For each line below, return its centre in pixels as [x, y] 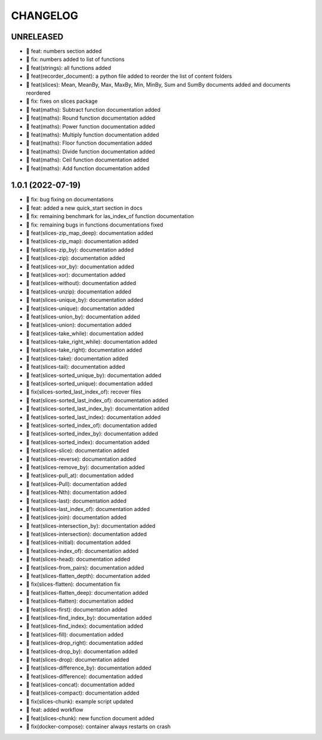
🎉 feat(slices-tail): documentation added [75, 367]
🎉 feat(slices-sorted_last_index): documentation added [93, 417]
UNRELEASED [37, 37]
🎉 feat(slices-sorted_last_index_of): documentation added [97, 400]
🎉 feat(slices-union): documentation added [79, 325]
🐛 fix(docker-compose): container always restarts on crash [98, 727]
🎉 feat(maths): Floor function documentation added [89, 143]
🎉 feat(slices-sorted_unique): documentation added [89, 384]
